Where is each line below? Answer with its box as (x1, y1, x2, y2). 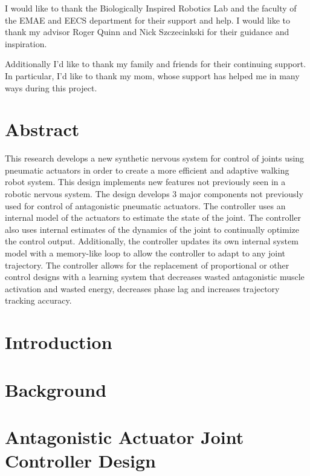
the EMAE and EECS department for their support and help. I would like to (5, 13, 291, 26)
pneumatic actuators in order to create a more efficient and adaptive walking (5, 163, 289, 176)
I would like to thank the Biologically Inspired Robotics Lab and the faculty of (5, 2, 297, 14)
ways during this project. (5, 81, 97, 94)
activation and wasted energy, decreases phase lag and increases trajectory (5, 282, 280, 295)
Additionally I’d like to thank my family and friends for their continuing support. (5, 57, 306, 70)
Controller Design (5, 448, 156, 473)
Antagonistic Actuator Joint (5, 424, 244, 449)
